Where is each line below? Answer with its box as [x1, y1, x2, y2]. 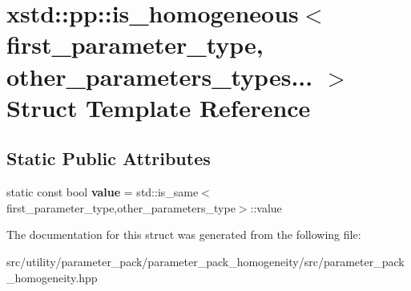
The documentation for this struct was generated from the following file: [6, 226, 361, 243]
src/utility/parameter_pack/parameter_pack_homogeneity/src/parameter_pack [6, 253, 405, 269]
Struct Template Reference [6, 91, 311, 123]
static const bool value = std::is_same [6, 184, 199, 200]
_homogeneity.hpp [6, 269, 98, 285]
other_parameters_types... [6, 59, 313, 92]
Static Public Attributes [6, 146, 211, 171]
